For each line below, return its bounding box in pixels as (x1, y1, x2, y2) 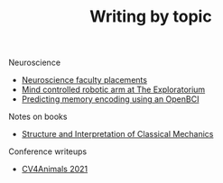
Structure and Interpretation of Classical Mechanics (21, 129, 214, 140)
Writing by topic (88, 6, 213, 27)
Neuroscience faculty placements (21, 75, 148, 86)
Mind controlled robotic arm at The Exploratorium (21, 84, 206, 96)
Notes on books (8, 111, 68, 123)
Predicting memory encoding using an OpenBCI (21, 94, 200, 105)
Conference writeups (8, 146, 88, 157)
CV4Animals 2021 (21, 164, 88, 175)
